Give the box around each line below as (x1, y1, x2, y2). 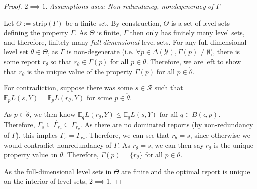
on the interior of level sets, (4, 176, 87, 186)
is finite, (97, 27, 121, 38)
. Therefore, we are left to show (146, 56, 241, 66)
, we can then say (151, 140, 204, 150)
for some (86, 92, 112, 102)
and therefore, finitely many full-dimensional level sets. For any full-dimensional (4, 37, 247, 47)
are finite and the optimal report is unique (121, 166, 250, 176)
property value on (4, 149, 58, 159)
